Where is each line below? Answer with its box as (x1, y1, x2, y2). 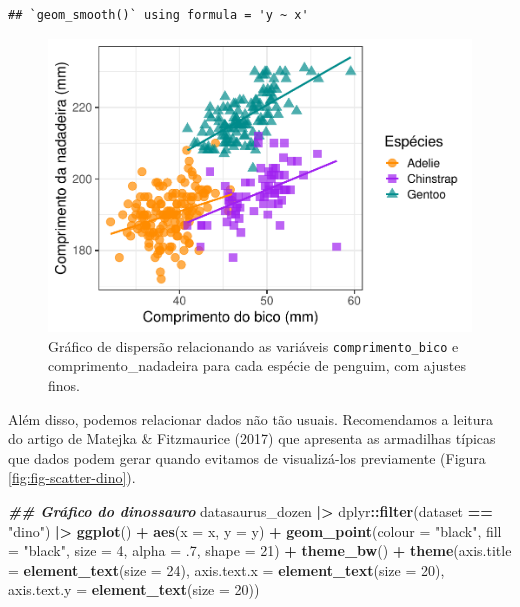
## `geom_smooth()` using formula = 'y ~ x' (8, 8, 309, 22)
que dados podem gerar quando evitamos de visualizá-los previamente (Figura (8, 447, 486, 468)
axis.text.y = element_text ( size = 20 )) (8, 579, 260, 600)
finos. (48, 374, 80, 395)
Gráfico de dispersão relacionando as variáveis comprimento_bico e (48, 335, 459, 356)
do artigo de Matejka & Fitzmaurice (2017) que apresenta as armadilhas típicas (8, 428, 496, 449)
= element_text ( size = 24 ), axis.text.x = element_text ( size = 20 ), (8, 559, 445, 580)
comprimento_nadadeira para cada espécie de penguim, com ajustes (48, 355, 466, 376)
